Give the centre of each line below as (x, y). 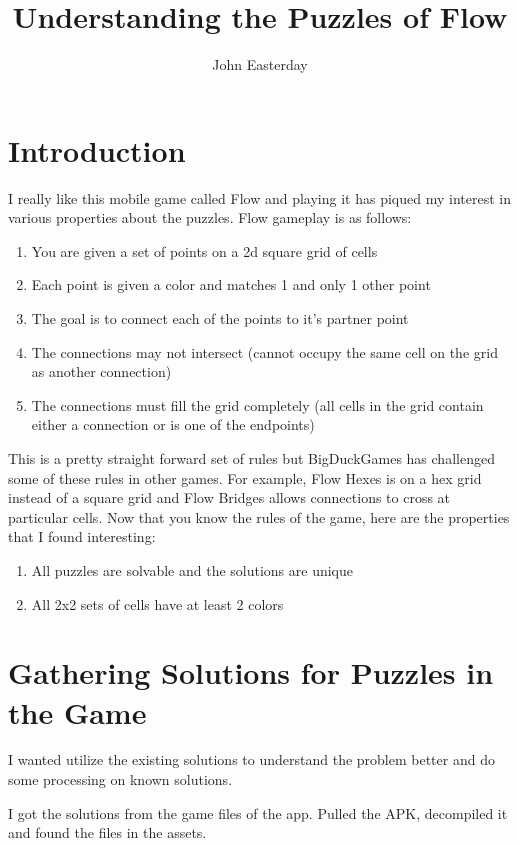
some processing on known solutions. (120, 779)
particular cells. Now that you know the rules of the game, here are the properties (259, 516)
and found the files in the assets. (107, 832)
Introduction (97, 149)
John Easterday (260, 64)
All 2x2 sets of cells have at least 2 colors (157, 603)
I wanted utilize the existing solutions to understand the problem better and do (251, 759)
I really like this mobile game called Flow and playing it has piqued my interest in (259, 197)
